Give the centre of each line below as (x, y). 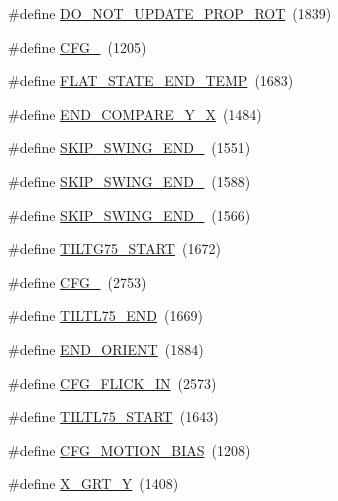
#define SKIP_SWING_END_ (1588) (129, 180)
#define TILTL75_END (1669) (105, 315)
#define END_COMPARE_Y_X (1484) (135, 113)
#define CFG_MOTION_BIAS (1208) (129, 449)
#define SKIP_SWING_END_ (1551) (129, 147)
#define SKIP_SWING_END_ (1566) (129, 214)
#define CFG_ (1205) (77, 46)
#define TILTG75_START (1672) (114, 248)
